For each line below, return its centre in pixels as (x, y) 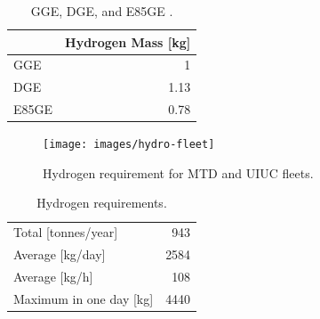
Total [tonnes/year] (66, 232)
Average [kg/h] (53, 276)
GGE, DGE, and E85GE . (102, 11)
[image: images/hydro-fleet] (129, 145)
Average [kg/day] (60, 254)
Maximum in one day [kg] (84, 298)
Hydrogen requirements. (102, 203)
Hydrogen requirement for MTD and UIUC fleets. (178, 172)
